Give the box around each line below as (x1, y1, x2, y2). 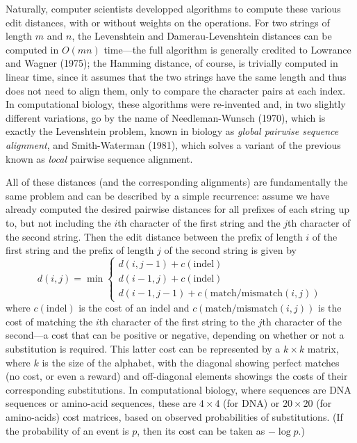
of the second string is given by (164, 243, 297, 257)
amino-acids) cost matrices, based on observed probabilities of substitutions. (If (6, 410, 343, 424)
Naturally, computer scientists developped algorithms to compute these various (6, 1, 341, 15)
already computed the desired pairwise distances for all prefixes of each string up (6, 202, 349, 216)
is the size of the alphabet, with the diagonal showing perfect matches (42, 355, 340, 369)
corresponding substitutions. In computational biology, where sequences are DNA (6, 382, 351, 396)
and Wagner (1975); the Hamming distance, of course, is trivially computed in (6, 56, 338, 70)
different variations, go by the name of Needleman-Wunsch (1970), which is (6, 110, 326, 124)
